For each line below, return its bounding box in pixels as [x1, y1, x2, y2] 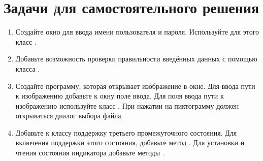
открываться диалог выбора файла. [15, 110, 123, 121]
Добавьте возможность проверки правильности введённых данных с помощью [15, 53, 257, 64]
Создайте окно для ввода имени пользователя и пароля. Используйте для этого [15, 26, 259, 37]
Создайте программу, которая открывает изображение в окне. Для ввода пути [15, 80, 255, 91]
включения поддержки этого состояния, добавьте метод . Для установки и [15, 137, 245, 148]
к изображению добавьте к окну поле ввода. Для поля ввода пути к [15, 90, 224, 101]
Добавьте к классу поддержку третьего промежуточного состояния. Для [15, 127, 237, 138]
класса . [15, 63, 40, 74]
